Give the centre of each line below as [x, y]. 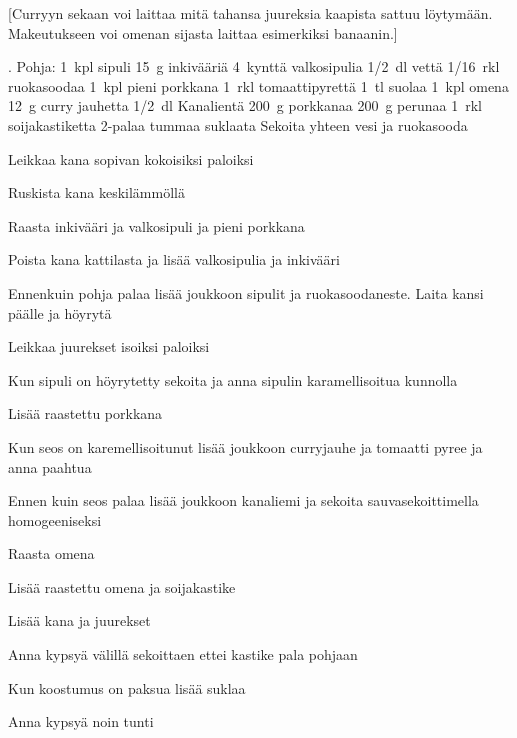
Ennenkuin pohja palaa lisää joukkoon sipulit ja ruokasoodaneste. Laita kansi [246, 292]
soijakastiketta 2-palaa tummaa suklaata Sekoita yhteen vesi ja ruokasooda [238, 124]
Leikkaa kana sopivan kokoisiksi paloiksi [131, 158]
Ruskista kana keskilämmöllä [96, 192]
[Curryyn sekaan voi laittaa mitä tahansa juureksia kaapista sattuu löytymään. [250, 13]
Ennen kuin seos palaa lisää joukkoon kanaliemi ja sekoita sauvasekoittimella [243, 500]
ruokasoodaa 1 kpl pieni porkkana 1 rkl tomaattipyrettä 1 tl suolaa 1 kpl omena [258, 85]
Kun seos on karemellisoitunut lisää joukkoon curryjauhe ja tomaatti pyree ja [245, 446]
